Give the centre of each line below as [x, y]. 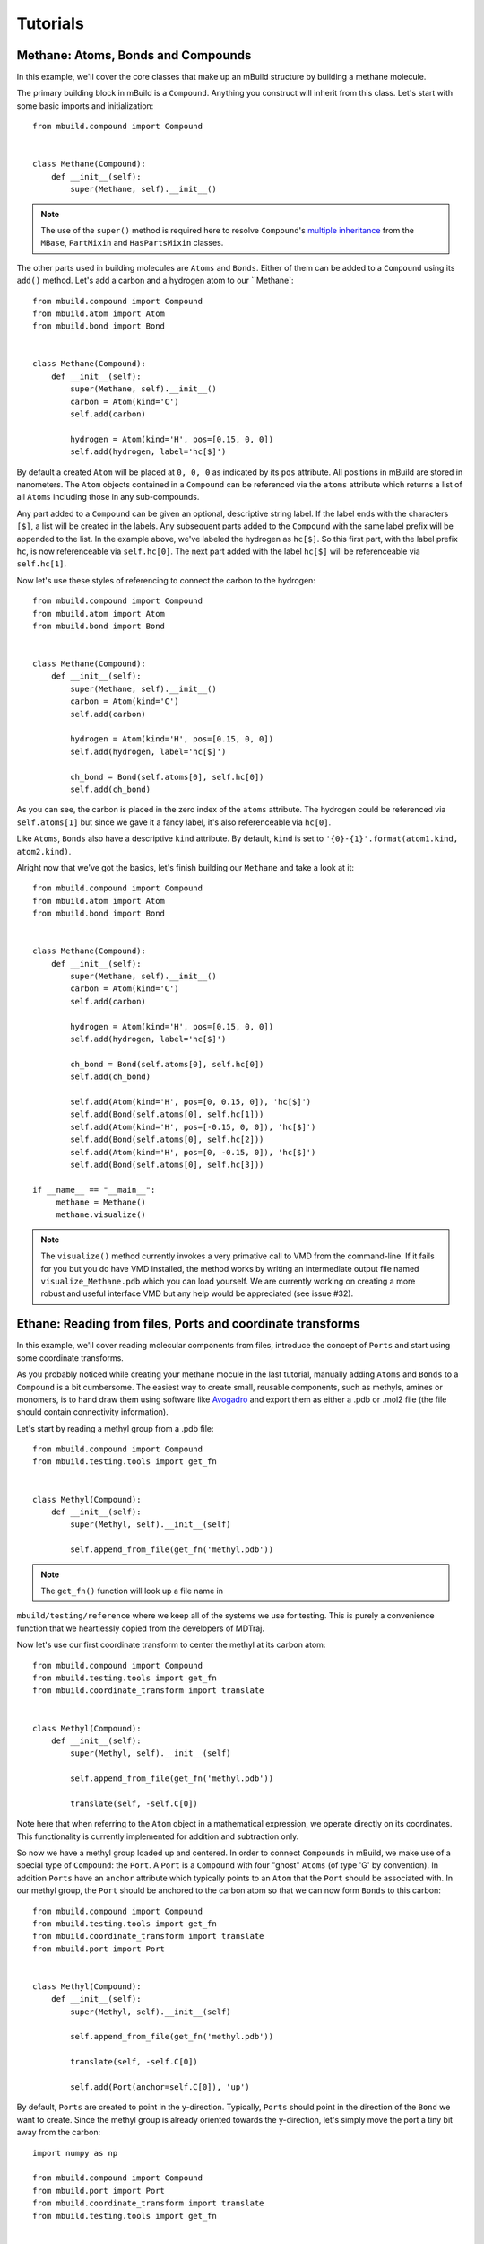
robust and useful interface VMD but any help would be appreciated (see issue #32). [197, 1293]
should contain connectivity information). [93, 1412]
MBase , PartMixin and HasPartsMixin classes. [132, 243]
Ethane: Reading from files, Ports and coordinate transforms [188, 1324]
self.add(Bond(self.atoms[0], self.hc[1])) [167, 1114]
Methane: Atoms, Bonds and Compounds [134, 55]
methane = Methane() [101, 1202]
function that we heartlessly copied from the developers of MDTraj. [140, 1628]
